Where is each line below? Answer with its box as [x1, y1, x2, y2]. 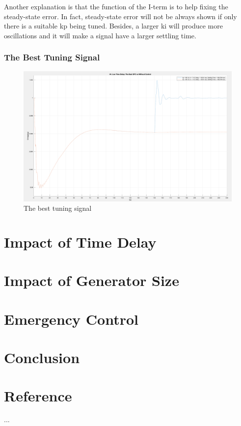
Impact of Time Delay [4, 231, 157, 252]
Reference [4, 386, 72, 406]
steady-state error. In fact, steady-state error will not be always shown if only [4, 11, 237, 21]
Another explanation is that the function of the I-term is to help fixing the [4, 1, 228, 11]
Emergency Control [4, 309, 138, 329]
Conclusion [4, 347, 80, 368]
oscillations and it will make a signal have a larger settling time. [4, 30, 196, 40]
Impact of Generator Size [4, 270, 179, 290]
